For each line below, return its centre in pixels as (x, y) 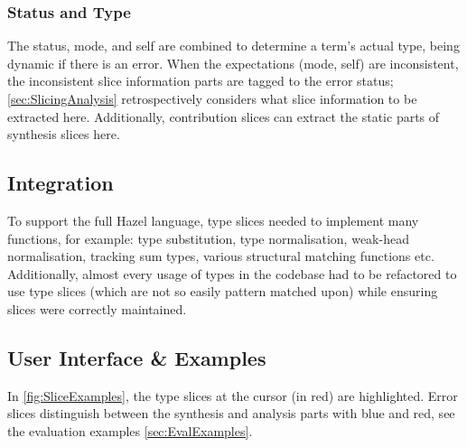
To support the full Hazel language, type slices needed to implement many (213, 220)
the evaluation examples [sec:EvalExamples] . (130, 430)
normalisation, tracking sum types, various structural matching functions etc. (221, 256)
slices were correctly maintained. (97, 308)
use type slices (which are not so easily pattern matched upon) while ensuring (223, 291)
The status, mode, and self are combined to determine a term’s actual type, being (233, 46)
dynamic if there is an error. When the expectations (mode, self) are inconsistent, (233, 63)
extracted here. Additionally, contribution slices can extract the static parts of (224, 116)
